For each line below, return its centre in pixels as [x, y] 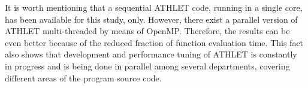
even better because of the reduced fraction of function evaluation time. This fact [154, 42]
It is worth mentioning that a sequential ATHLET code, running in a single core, [154, 7]
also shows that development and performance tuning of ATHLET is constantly [151, 54]
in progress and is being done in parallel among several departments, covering [147, 66]
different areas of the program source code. [83, 78]
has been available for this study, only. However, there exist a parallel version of [151, 19]
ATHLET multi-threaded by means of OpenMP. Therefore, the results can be [147, 31]
